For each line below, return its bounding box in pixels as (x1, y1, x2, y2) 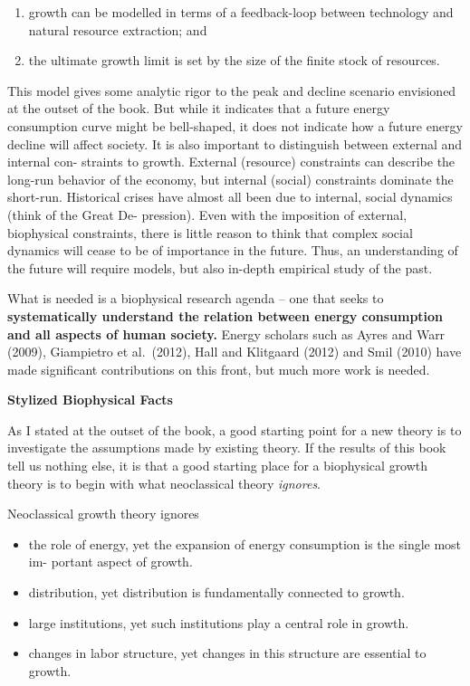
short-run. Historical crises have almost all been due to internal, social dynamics (7, 187, 453, 206)
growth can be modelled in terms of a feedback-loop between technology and (28, 3, 454, 21)
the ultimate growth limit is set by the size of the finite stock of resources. (28, 51, 440, 70)
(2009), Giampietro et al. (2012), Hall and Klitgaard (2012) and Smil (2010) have (7, 342, 462, 361)
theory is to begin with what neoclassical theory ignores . (7, 473, 321, 492)
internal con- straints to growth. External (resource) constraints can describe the (7, 152, 456, 171)
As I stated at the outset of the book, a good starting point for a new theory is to (7, 420, 462, 439)
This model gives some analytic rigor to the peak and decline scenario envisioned (7, 81, 456, 100)
